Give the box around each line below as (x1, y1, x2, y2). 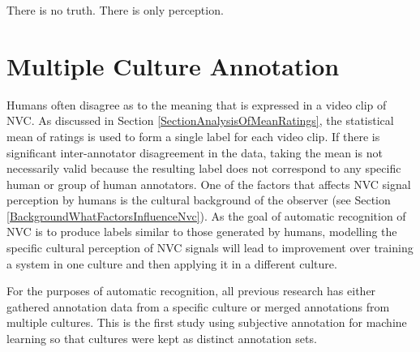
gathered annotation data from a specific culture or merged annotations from (6, 298, 390, 315)
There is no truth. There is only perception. (6, 2, 224, 18)
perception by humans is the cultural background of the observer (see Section (6, 191, 391, 208)
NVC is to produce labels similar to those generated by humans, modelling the (6, 223, 397, 240)
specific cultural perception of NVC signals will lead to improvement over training (6, 239, 414, 256)
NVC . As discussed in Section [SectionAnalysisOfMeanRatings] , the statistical (6, 112, 394, 129)
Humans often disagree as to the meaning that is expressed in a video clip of (6, 96, 387, 113)
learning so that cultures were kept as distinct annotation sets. (6, 330, 317, 347)
